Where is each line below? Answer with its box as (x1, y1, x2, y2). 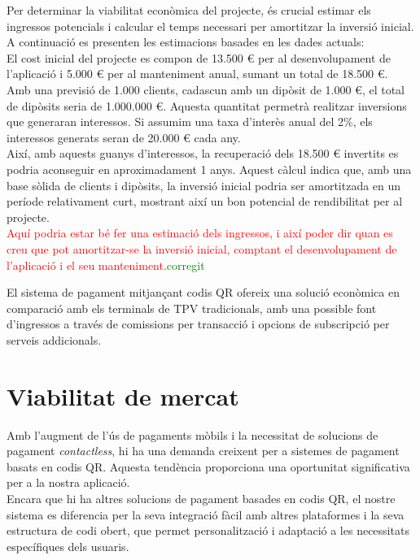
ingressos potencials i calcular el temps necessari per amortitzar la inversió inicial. (7, 17, 414, 34)
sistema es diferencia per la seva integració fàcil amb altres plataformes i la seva (7, 506, 405, 523)
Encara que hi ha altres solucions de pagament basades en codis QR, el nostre (7, 489, 396, 506)
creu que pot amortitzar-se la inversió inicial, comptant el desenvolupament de (7, 240, 397, 257)
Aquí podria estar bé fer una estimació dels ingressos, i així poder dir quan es (7, 224, 393, 241)
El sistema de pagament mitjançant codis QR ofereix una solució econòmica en (7, 284, 400, 301)
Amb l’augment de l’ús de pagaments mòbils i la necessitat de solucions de (7, 426, 378, 443)
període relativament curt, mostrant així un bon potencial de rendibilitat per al (7, 193, 403, 210)
